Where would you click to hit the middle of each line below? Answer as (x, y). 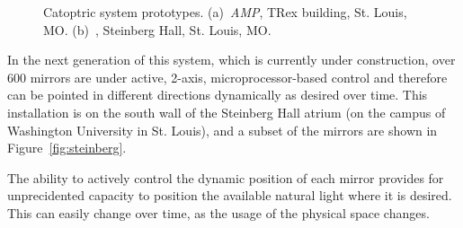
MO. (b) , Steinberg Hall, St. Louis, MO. (157, 29)
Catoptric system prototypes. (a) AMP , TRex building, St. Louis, (225, 12)
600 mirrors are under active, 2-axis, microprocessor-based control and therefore (227, 77)
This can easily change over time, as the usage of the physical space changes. (218, 212)
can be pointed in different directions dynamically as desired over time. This (218, 95)
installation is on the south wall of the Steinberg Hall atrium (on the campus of (227, 112)
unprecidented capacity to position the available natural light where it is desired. (230, 195)
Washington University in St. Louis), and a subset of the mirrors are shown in (223, 130)
